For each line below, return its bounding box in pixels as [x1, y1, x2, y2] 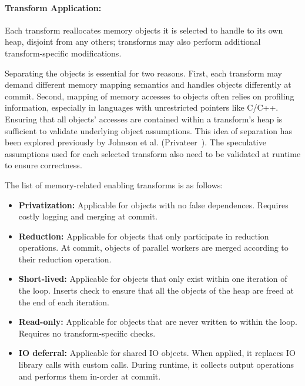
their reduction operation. [18, 252, 112, 265]
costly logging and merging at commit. [18, 210, 157, 222]
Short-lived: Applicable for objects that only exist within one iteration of [18, 272, 287, 285]
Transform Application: [5, 1, 102, 14]
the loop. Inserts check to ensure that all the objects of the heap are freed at [18, 284, 294, 297]
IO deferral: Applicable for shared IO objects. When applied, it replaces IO [18, 347, 296, 359]
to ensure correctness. [5, 159, 82, 171]
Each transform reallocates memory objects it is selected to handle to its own [5, 24, 283, 36]
